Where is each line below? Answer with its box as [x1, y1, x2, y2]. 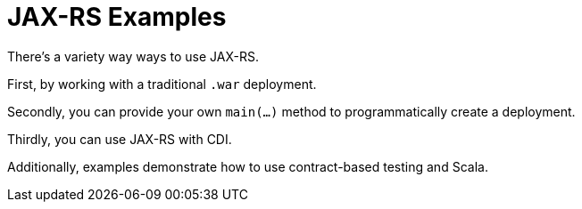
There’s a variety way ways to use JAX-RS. [7, 48, 260, 64]
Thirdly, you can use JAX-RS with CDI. [7, 131, 232, 147]
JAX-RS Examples [7, 2, 227, 32]
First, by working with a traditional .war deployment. [7, 76, 317, 92]
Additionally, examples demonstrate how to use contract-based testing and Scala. [7, 158, 488, 174]
